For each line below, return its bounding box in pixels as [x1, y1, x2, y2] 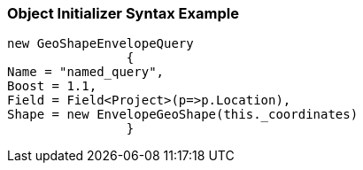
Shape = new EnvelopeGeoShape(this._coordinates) [7, 107, 359, 122]
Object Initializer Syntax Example [7, 4, 239, 22]
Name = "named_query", [7, 65, 165, 80]
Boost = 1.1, [7, 79, 97, 94]
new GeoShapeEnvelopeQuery [7, 36, 194, 51]
